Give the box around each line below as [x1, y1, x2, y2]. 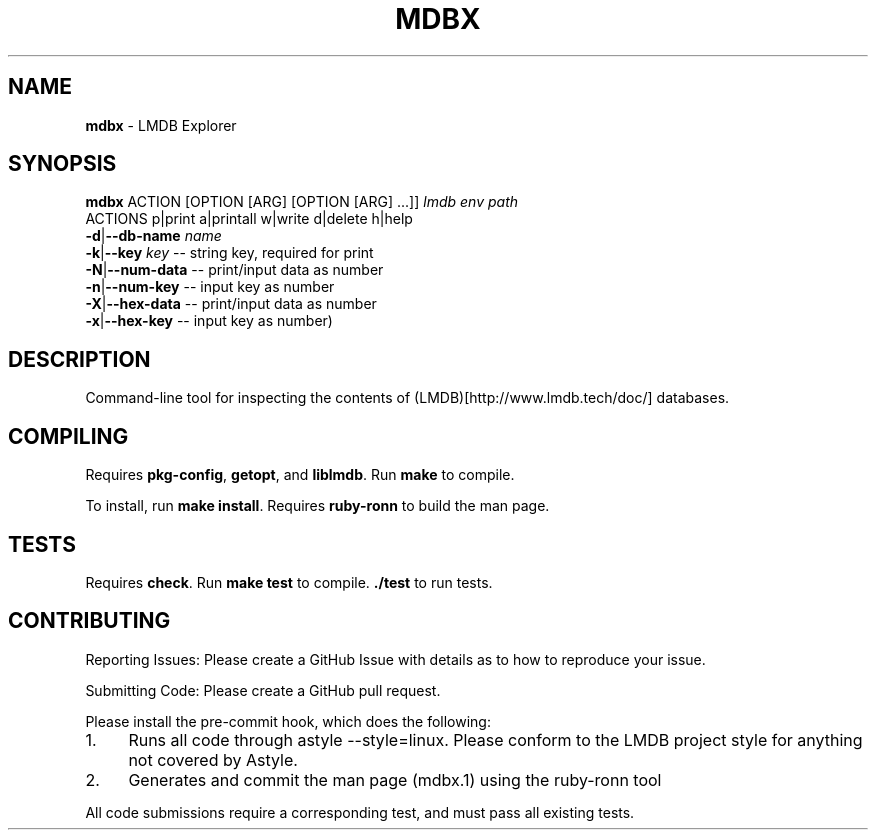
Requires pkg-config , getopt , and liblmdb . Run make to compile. [85, 466, 515, 484]
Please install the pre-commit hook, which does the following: [85, 712, 491, 730]
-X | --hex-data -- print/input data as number [85, 295, 377, 313]
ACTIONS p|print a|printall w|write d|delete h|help [85, 210, 413, 228]
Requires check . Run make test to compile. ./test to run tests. [85, 573, 493, 591]
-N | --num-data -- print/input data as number [85, 261, 384, 279]
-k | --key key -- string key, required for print [85, 244, 374, 262]
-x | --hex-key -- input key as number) [85, 312, 333, 330]
